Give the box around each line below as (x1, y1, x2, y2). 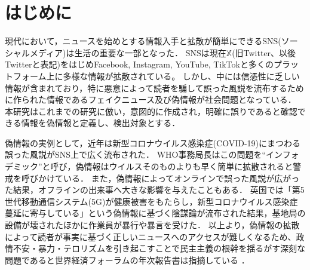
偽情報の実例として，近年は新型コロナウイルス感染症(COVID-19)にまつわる (5, 136, 301, 149)
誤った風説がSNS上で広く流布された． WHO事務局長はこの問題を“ (5, 148, 266, 161)
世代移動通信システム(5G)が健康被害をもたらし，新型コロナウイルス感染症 (5, 195, 298, 207)
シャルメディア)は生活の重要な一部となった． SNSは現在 (5, 46, 226, 59)
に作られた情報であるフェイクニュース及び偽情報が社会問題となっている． (5, 93, 296, 106)
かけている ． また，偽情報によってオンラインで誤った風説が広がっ (38, 171, 300, 184)
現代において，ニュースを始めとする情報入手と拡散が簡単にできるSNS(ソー (5, 35, 298, 47)
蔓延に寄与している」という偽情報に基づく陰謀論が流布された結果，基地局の (5, 207, 306, 219)
